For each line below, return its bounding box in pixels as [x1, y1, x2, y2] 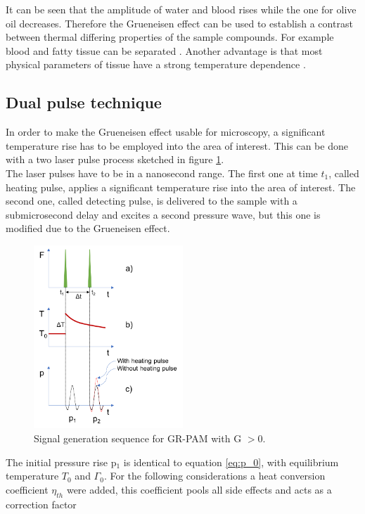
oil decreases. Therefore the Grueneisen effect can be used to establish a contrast [6, 15, 353, 30]
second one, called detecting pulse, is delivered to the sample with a [6, 193, 297, 208]
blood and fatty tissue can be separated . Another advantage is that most [6, 43, 323, 58]
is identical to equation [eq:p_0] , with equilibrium [123, 454, 339, 469]
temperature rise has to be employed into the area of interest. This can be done [6, 138, 348, 153]
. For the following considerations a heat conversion [103, 468, 326, 483]
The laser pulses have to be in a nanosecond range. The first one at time [6, 165, 318, 180]
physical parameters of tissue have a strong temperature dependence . [6, 57, 306, 72]
